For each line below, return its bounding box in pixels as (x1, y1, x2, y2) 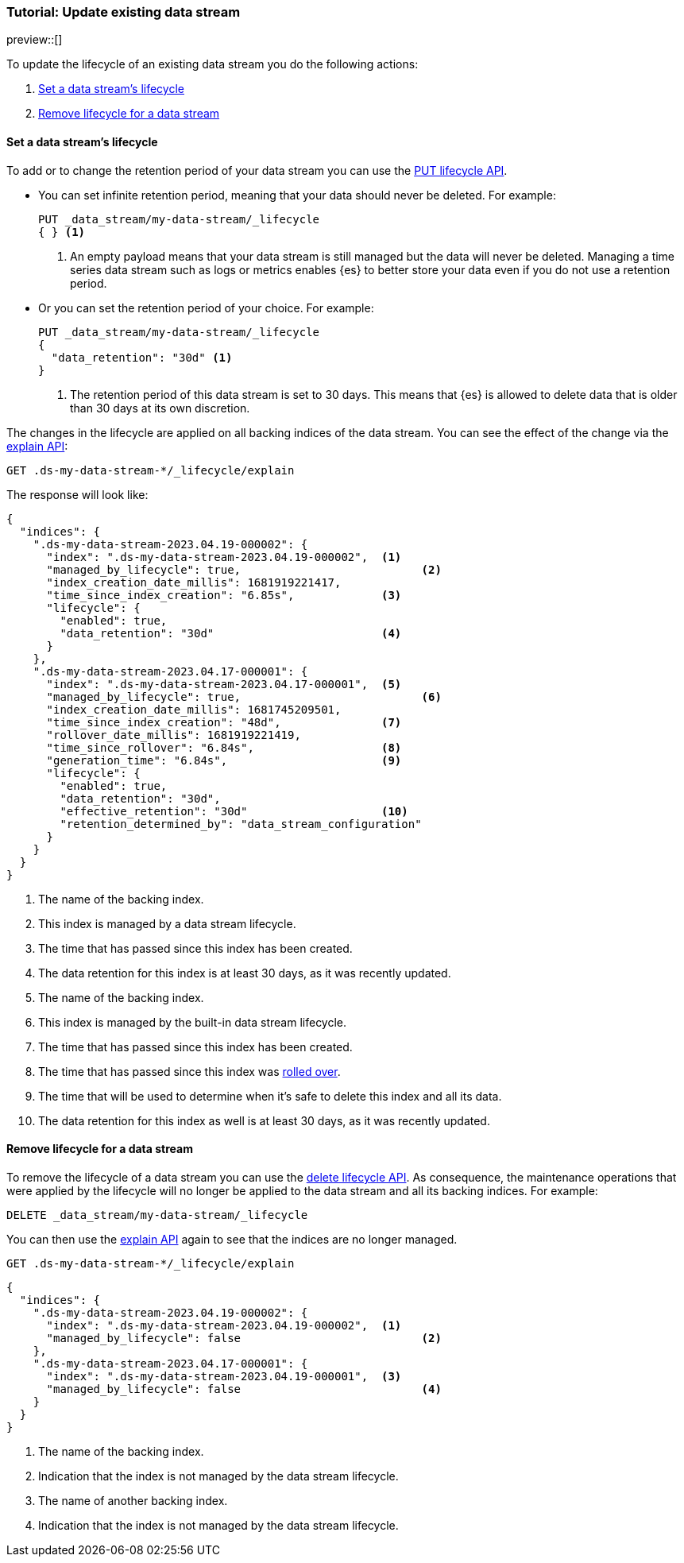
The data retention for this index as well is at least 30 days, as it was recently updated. (38, 1113, 490, 1128)
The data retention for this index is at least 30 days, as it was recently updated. (38, 965, 451, 980)
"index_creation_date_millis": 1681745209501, (46, 702, 342, 716)
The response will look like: (6, 487, 149, 501)
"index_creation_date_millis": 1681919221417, (46, 575, 342, 589)
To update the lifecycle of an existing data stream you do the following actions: (6, 57, 419, 72)
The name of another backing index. (38, 1493, 228, 1507)
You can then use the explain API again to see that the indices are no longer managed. (6, 1232, 458, 1246)
